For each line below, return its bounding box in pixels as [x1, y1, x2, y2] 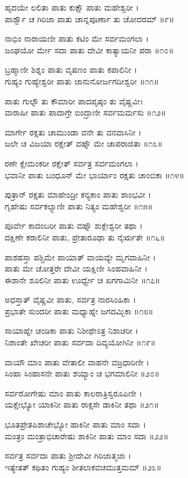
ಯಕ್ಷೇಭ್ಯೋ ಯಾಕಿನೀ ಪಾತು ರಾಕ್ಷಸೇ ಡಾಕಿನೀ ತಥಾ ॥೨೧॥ [5, 398, 159, 411]
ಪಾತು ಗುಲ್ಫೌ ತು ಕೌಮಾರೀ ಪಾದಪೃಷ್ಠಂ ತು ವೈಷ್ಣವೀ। [5, 94, 143, 107]
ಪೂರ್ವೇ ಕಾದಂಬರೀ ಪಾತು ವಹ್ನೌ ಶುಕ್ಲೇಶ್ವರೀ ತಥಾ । [5, 219, 143, 232]
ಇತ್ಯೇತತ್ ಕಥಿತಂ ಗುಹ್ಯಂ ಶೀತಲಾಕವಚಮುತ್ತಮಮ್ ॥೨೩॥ [5, 460, 162, 473]
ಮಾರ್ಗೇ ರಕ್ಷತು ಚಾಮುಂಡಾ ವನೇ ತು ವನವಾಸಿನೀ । [5, 126, 142, 138]
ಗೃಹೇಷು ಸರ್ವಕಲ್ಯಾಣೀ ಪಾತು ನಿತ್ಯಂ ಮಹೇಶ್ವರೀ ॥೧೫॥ [5, 199, 153, 212]
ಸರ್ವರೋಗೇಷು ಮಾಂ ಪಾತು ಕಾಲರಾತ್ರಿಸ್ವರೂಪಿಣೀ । [5, 387, 142, 399]
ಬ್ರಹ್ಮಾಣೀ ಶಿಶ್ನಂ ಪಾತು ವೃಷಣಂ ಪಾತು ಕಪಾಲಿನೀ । [5, 63, 138, 76]
